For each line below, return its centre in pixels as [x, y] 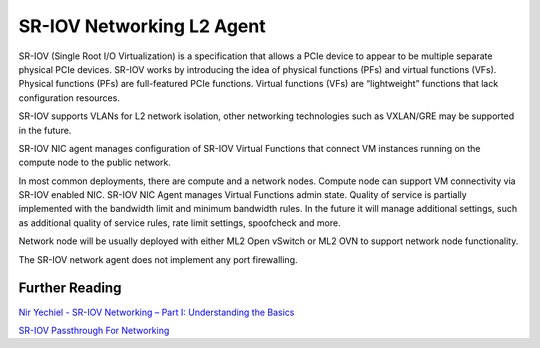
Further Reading [70, 288]
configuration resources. [69, 97]
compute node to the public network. [95, 162]
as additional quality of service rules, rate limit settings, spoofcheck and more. [179, 222]
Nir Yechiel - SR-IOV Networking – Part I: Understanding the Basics [156, 312]
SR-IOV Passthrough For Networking [94, 330]
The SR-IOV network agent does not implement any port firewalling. [158, 259]
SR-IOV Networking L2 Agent [142, 26]
